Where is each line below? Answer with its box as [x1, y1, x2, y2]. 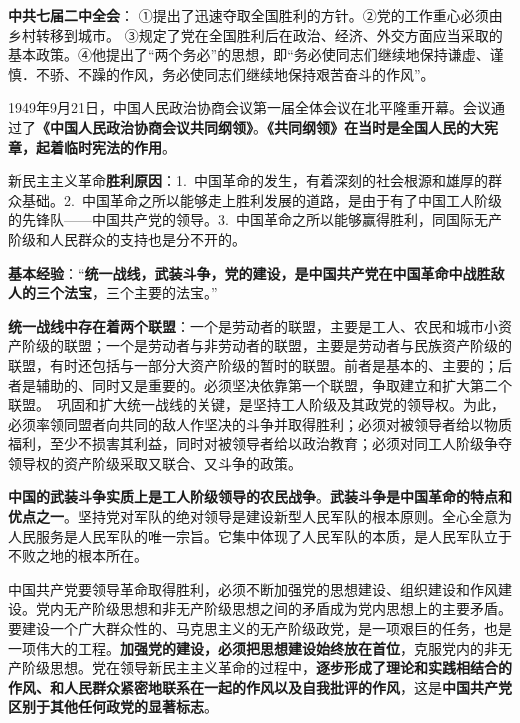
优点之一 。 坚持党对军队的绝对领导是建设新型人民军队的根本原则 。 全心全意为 [8, 506, 512, 527]
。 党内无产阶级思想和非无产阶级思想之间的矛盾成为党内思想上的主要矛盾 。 [22, 598, 512, 619]
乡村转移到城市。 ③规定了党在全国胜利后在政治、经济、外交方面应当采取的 [8, 24, 503, 45]
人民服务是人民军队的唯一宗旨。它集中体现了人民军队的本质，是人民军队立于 [8, 525, 512, 546]
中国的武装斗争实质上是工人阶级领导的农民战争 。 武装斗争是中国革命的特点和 [8, 486, 512, 507]
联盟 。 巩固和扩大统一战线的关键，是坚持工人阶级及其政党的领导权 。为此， [8, 394, 505, 415]
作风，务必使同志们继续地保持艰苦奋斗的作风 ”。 [119, 63, 435, 84]
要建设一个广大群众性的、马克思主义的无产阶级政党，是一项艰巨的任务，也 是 [8, 618, 512, 639]
